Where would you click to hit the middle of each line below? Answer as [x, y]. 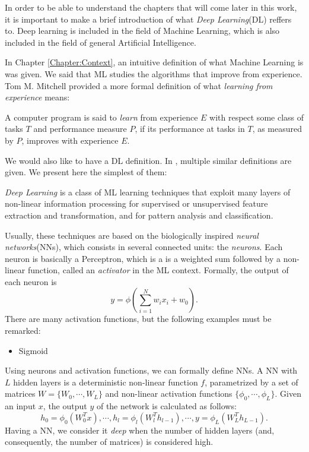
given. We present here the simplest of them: [86, 172]
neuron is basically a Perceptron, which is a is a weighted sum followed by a [143, 258]
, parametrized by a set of [251, 382]
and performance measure [80, 129]
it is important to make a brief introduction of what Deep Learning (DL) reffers [148, 19]
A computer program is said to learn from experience [101, 117]
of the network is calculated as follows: [166, 406]
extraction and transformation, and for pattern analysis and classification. [139, 215]
